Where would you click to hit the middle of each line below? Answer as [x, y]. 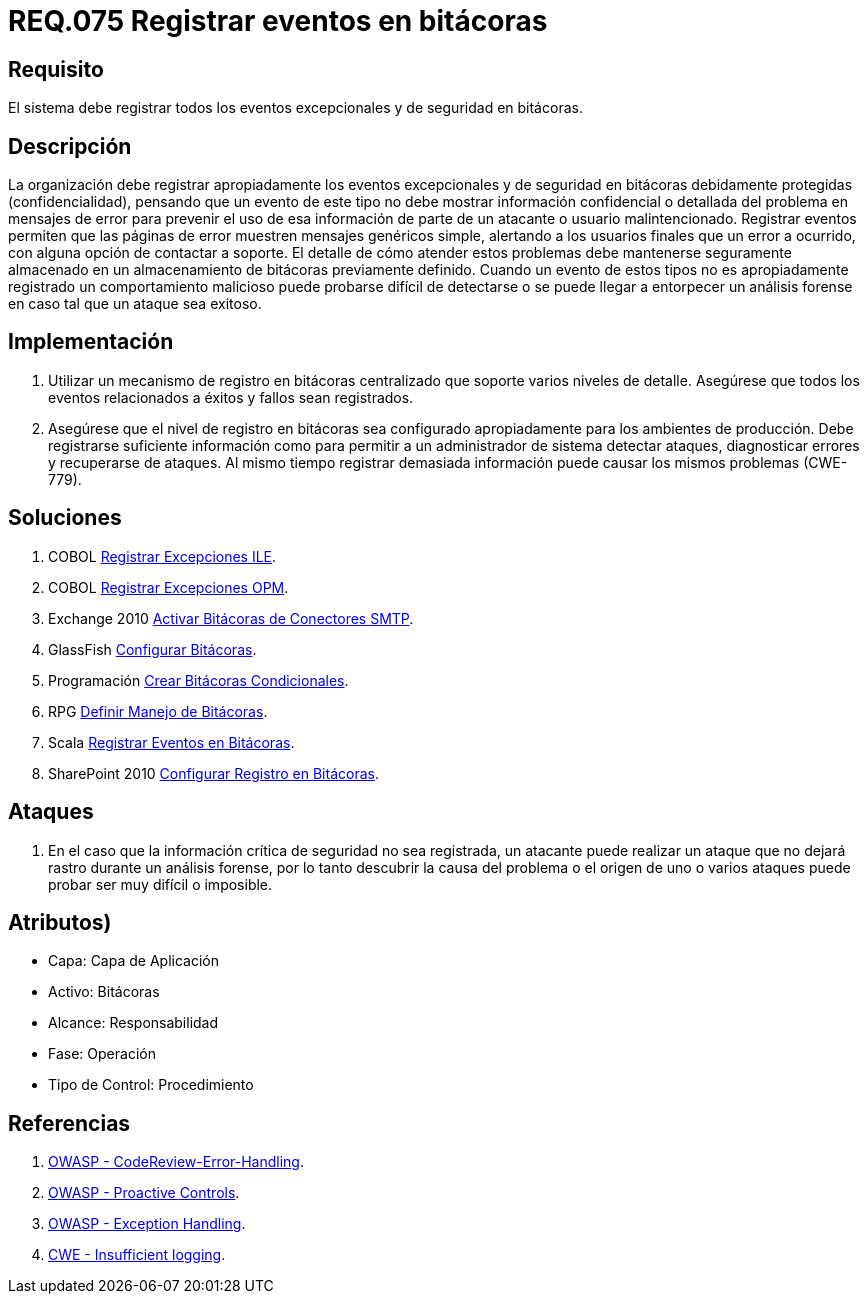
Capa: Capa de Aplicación [133, 961]
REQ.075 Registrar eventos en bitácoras [278, 21]
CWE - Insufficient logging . [137, 1255]
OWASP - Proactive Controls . [144, 1193]
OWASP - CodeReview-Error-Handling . [176, 1162]
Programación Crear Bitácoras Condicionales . [198, 680]
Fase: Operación [102, 1054]
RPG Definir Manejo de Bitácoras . [158, 711]
